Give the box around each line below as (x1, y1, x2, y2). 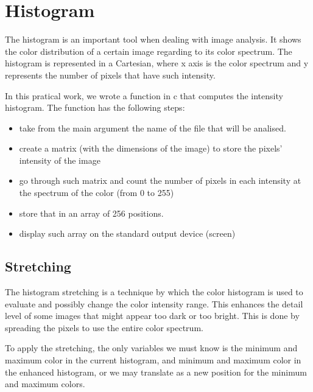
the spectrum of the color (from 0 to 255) (19, 186, 174, 199)
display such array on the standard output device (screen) (19, 227, 236, 240)
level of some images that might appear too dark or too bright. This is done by (5, 309, 300, 322)
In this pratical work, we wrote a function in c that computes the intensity (5, 89, 283, 102)
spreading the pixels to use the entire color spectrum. (5, 321, 203, 334)
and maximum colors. (5, 377, 85, 390)
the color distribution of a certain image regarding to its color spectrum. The (5, 44, 292, 57)
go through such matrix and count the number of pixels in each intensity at (19, 174, 301, 187)
